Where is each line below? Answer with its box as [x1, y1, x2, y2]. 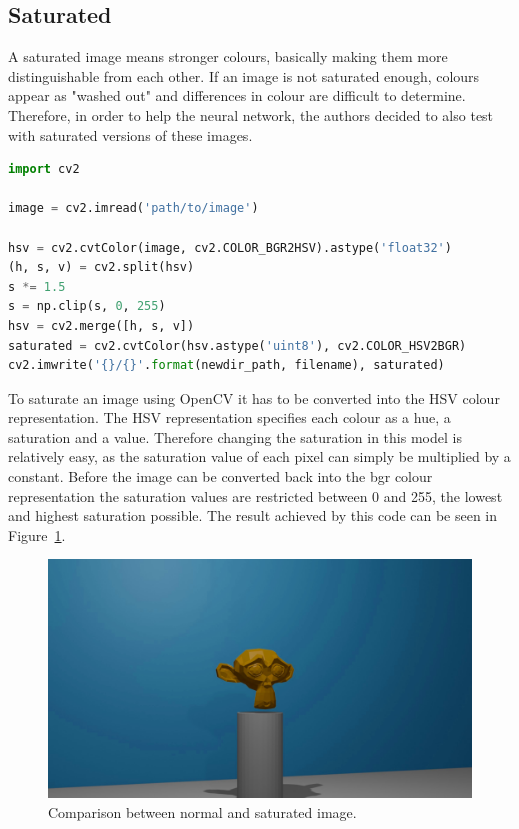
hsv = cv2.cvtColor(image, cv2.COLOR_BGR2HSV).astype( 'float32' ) [8, 240, 452, 255]
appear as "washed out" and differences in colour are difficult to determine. [8, 85, 466, 106]
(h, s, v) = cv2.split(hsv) [8, 260, 195, 275]
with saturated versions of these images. [8, 124, 253, 145]
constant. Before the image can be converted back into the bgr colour [8, 466, 433, 487]
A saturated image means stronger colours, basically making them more [8, 46, 448, 67]
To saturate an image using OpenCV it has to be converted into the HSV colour [8, 387, 500, 408]
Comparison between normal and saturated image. [48, 801, 357, 822]
